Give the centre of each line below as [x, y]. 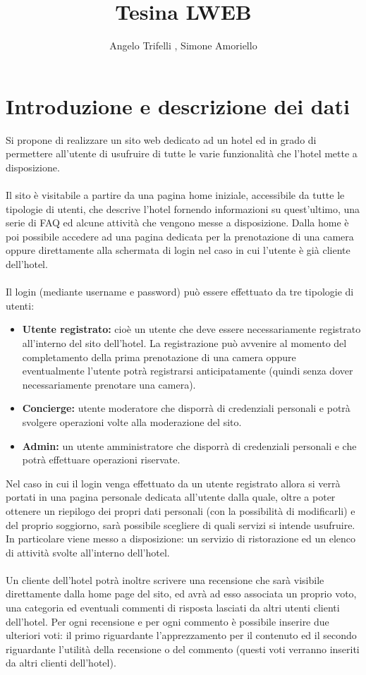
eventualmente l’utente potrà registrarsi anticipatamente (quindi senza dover [188, 371]
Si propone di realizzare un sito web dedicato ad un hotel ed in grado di [161, 139]
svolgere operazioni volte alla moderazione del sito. [132, 421]
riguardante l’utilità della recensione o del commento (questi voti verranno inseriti [183, 649]
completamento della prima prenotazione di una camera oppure [159, 357]
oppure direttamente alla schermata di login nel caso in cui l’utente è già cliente [178, 250]
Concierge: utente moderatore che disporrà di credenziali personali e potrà [186, 408]
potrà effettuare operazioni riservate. [101, 460]
